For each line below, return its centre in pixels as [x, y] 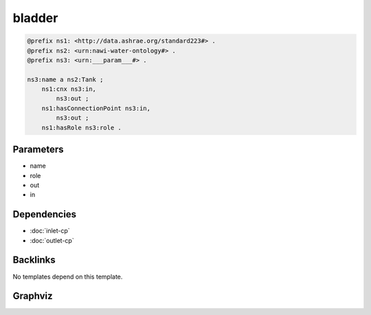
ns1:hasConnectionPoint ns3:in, [96, 108]
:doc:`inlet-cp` [50, 231]
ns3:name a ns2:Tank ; [65, 79]
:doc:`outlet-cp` [52, 240]
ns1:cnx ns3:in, [69, 89]
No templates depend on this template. [68, 276]
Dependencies [45, 214]
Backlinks [34, 260]
